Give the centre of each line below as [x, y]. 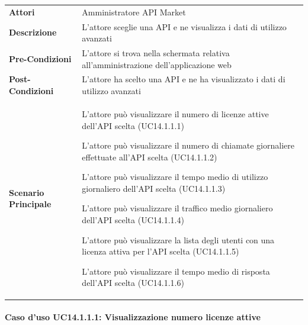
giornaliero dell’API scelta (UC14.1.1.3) [154, 188]
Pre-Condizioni [40, 58]
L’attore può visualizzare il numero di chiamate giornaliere [188, 145]
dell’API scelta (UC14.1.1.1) [133, 125]
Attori [22, 12]
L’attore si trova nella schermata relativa [156, 53]
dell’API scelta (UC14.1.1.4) [133, 220]
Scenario [27, 192]
